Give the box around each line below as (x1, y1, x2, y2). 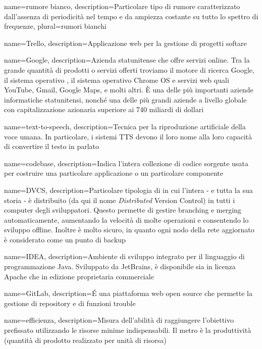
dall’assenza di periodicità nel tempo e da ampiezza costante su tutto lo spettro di (4, 11, 258, 21)
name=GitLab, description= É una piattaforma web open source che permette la (4, 288, 252, 298)
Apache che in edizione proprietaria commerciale (4, 271, 154, 281)
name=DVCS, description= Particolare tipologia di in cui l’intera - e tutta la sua (4, 184, 253, 195)
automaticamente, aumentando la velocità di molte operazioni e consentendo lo (4, 214, 249, 225)
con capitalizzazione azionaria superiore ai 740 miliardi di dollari (4, 104, 204, 115)
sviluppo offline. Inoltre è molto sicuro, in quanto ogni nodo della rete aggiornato (4, 224, 254, 235)
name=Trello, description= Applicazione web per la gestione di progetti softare (4, 37, 247, 48)
